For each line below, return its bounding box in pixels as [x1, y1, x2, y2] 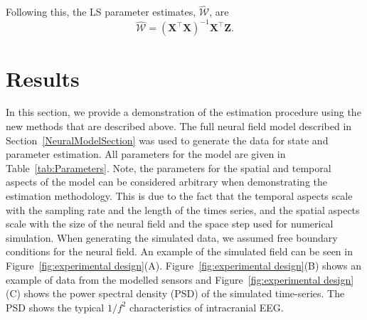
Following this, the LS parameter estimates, [6, 4, 196, 19]
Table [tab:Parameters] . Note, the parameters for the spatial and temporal [6, 160, 331, 175]
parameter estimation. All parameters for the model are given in [6, 146, 286, 161]
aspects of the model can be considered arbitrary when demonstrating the [6, 174, 328, 189]
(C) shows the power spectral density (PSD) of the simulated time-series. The [6, 286, 345, 301]
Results [6, 63, 80, 92]
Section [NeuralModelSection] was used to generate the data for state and [6, 132, 329, 147]
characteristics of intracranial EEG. [129, 299, 284, 314]
